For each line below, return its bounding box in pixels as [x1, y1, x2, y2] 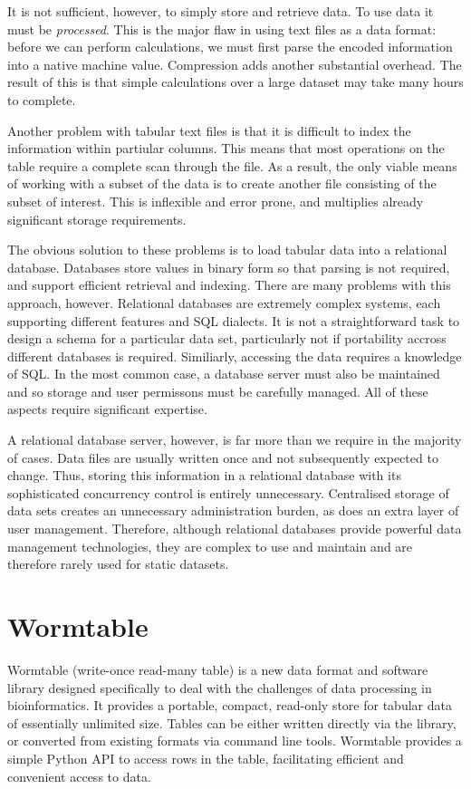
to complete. [7, 90, 76, 109]
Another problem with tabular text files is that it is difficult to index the [7, 120, 411, 140]
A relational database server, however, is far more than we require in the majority [7, 430, 462, 449]
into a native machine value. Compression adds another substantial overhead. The [7, 54, 462, 73]
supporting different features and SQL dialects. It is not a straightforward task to [7, 311, 460, 330]
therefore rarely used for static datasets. [7, 554, 229, 573]
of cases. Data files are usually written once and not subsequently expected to [7, 447, 438, 467]
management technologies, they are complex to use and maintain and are [7, 536, 413, 555]
